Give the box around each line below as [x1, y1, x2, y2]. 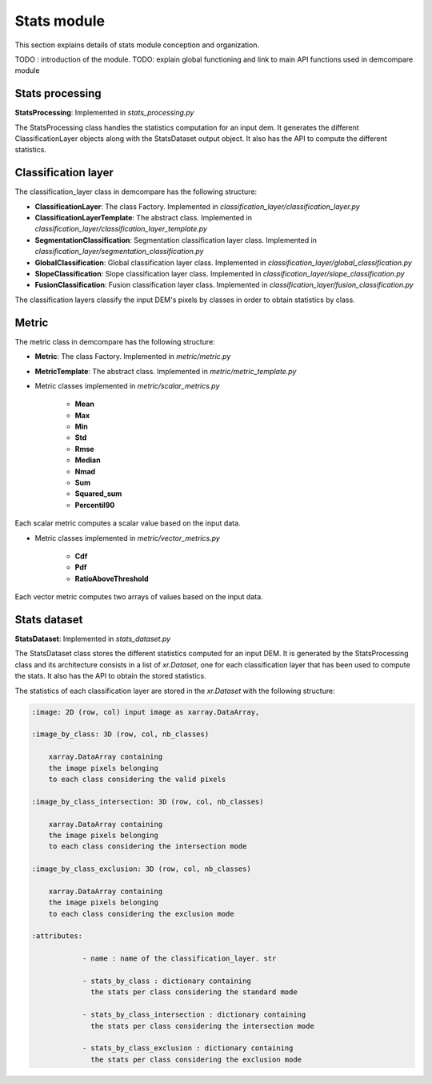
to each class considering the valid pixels [48, 774, 226, 784]
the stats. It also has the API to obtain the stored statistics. [14, 671, 207, 681]
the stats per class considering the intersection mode [90, 1022, 315, 1030]
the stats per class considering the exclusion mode [90, 1054, 302, 1064]
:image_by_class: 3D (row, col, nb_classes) [31, 730, 210, 739]
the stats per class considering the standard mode [90, 988, 298, 997]
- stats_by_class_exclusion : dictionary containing [82, 1044, 294, 1053]
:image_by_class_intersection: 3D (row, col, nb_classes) [31, 797, 264, 806]
